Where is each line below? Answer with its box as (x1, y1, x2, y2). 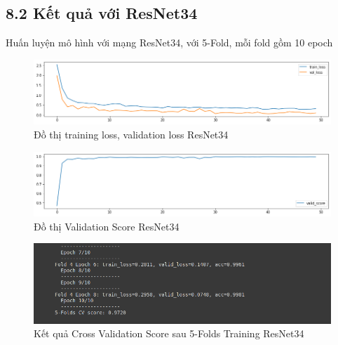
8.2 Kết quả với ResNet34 (6, 2, 198, 24)
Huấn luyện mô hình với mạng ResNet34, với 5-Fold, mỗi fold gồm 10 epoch (6, 35, 333, 50)
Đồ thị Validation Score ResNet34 (34, 219, 180, 233)
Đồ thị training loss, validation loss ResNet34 (34, 127, 229, 142)
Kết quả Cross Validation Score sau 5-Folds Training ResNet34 (34, 326, 304, 341)
